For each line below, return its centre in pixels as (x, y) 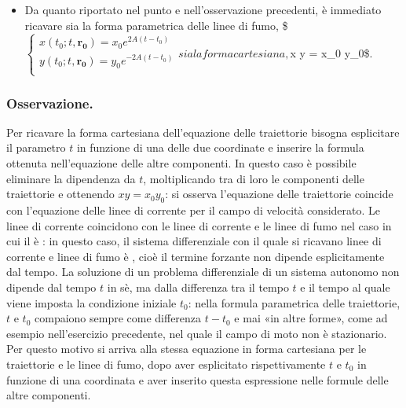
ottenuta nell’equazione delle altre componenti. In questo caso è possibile (181, 163)
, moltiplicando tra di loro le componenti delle (254, 178)
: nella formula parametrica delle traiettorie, (294, 302)
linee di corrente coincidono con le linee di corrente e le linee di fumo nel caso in (199, 225)
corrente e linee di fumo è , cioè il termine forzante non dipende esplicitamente (196, 256)
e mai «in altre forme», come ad (311, 318)
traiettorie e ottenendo (60, 194)
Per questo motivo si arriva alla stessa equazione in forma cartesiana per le (187, 349)
